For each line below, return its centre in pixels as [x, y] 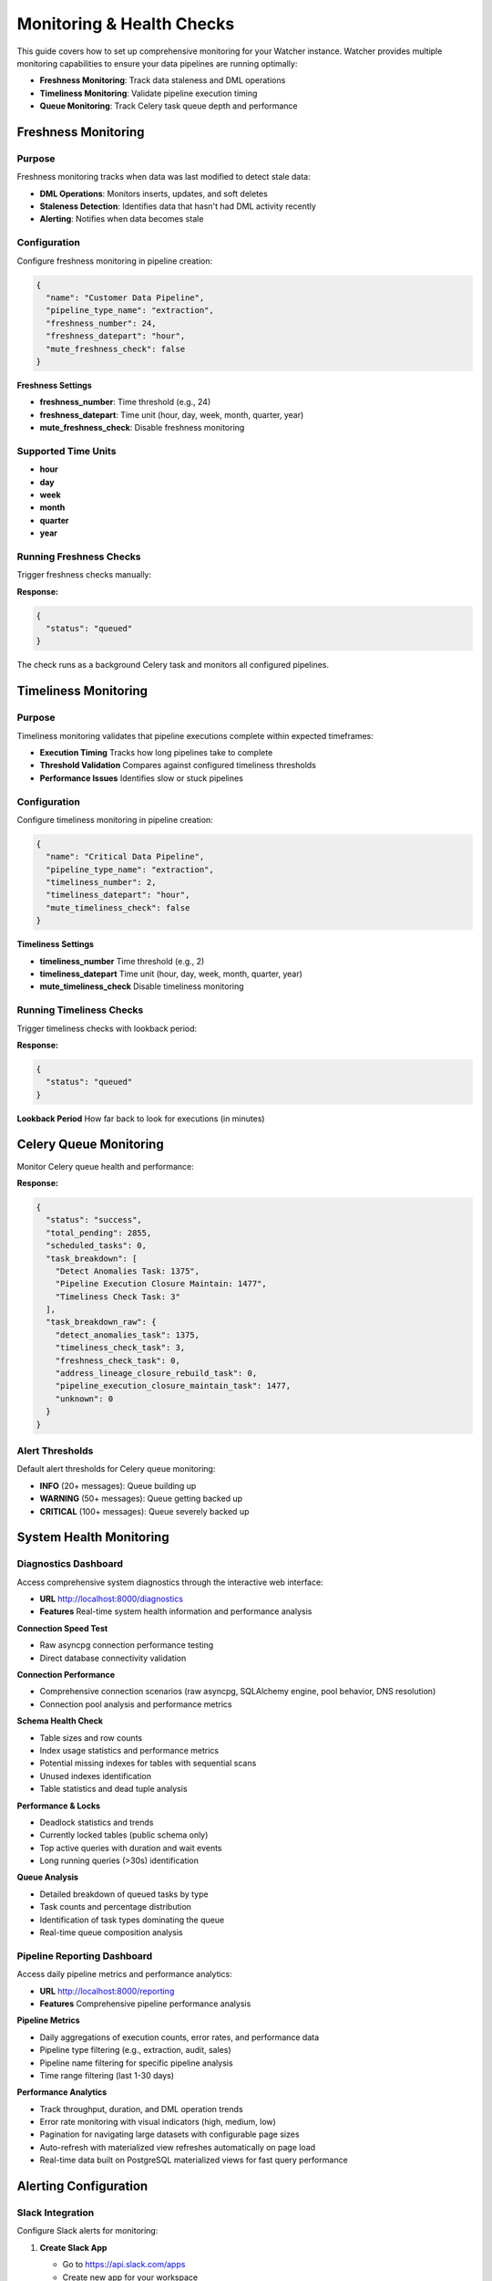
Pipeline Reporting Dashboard [85, 1955]
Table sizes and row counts [91, 1737]
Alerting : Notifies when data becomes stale [122, 219]
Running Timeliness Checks [80, 1010]
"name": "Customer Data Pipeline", [125, 297]
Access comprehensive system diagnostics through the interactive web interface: [170, 1582]
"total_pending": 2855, [99, 1233]
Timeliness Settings [56, 944]
